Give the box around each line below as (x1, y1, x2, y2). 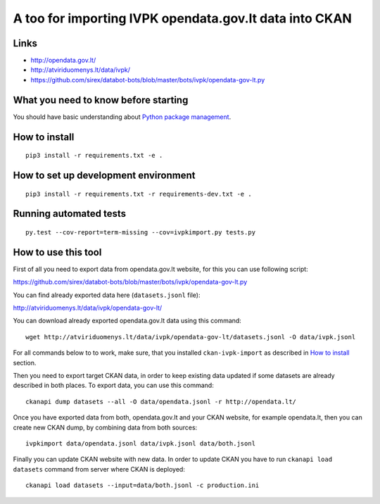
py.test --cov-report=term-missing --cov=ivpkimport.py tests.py (25, 228, 256, 236)
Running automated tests (13, 208, 127, 220)
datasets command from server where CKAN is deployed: (13, 465, 186, 473)
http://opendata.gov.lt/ (30, 56, 96, 65)
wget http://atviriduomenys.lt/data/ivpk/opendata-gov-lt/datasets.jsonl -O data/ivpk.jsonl (25, 333, 356, 341)
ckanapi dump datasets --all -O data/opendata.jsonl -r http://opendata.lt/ (25, 398, 297, 405)
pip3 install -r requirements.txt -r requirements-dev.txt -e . (25, 190, 253, 198)
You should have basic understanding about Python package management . (13, 113, 232, 121)
